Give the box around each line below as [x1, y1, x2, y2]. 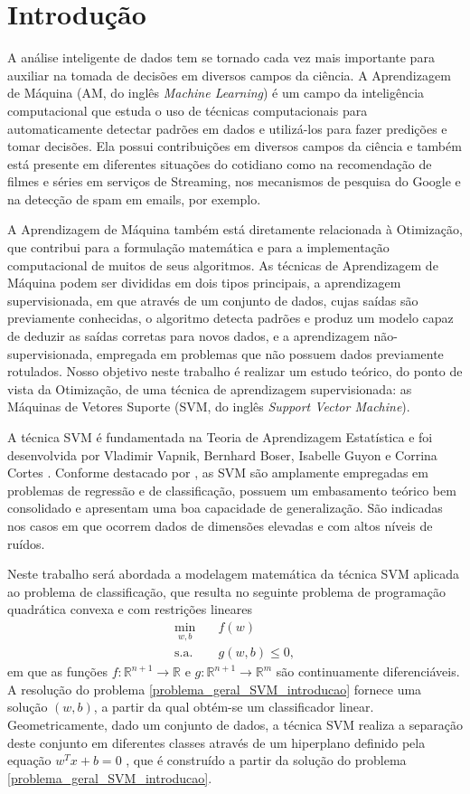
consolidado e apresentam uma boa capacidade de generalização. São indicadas [7, 498, 443, 517]
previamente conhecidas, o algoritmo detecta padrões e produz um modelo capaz [7, 308, 454, 327]
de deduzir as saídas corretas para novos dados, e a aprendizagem [7, 326, 370, 345]
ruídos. [7, 534, 45, 553]
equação [7, 751, 52, 770]
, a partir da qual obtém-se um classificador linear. [93, 697, 374, 716]
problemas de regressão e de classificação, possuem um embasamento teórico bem [7, 480, 456, 499]
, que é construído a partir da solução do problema [126, 751, 407, 770]
